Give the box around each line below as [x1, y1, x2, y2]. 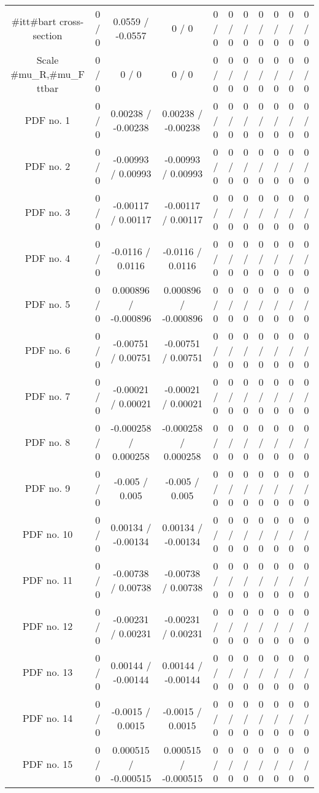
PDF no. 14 [22, 711, 73, 725]
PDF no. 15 [22, 757, 73, 771]
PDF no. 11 [22, 573, 73, 587]
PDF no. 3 [25, 205, 71, 219]
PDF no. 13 [22, 665, 73, 679]
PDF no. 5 [25, 297, 71, 311]
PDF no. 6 [25, 343, 71, 357]
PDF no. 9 [25, 481, 71, 495]
